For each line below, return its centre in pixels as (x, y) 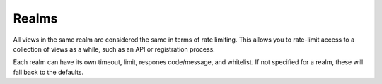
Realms (35, 18)
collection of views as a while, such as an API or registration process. (114, 49)
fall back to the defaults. (48, 72)
